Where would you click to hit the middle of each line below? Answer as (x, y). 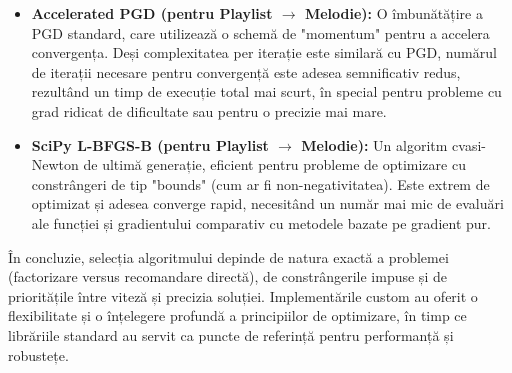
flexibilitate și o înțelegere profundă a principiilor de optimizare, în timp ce (237, 315)
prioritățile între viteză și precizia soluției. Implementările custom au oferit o (243, 295)
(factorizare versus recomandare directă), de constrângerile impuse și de (227, 276)
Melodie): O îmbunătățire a (393, 13)
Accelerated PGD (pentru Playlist (152, 13)
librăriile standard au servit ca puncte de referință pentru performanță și (231, 334)
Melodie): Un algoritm (374, 144)
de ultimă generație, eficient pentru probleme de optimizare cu (274, 164)
